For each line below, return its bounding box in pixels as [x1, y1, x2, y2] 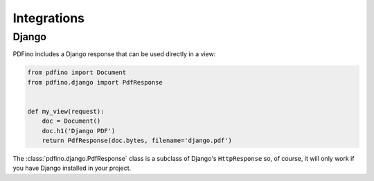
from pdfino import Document [27, 69, 127, 76]
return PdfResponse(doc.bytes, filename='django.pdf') [42, 137, 232, 145]
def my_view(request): [27, 107, 105, 115]
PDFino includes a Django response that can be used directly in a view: [12, 50, 216, 58]
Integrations [12, 10, 85, 26]
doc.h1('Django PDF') [42, 127, 116, 135]
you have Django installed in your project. [12, 164, 132, 173]
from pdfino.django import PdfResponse [27, 78, 163, 86]
